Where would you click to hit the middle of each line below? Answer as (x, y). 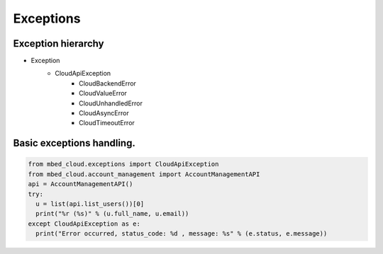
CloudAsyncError (104, 113)
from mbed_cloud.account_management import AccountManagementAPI (144, 174)
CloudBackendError (107, 83)
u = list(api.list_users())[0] (90, 204)
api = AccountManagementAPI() (81, 184)
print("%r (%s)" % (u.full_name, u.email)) (112, 214)
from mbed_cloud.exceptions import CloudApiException (123, 164)
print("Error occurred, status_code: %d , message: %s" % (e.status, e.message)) (182, 234)
